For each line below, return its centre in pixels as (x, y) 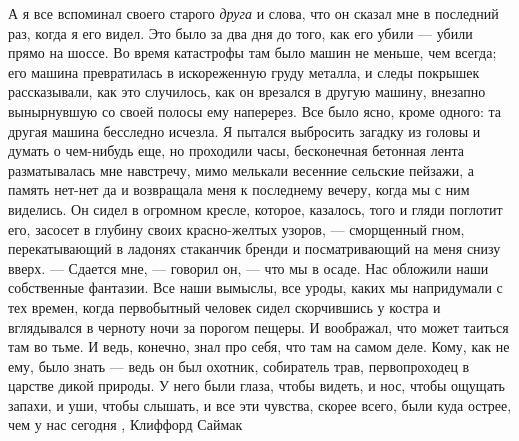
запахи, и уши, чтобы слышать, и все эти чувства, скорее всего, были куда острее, (260, 404)
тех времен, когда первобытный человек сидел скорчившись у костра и (224, 306)
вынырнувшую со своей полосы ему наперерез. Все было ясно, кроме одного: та (255, 110)
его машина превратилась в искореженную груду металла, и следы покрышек (244, 71)
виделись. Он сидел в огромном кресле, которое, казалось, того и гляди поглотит (255, 208)
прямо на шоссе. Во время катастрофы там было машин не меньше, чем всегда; (252, 52)
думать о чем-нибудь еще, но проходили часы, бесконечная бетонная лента (236, 150)
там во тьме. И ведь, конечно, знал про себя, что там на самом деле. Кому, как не (259, 346)
